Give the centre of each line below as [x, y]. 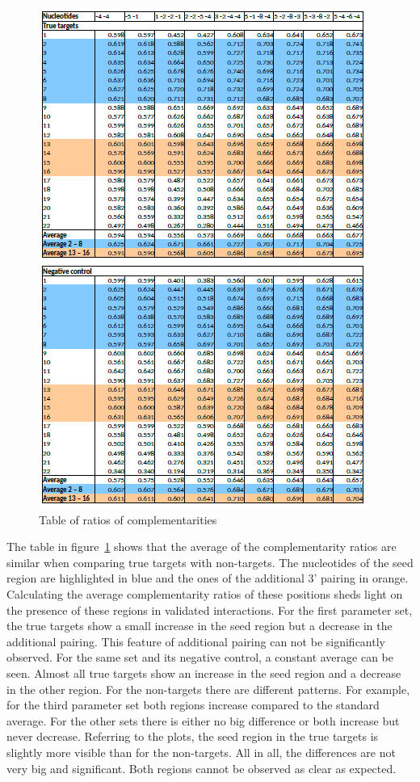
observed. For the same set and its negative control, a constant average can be [200, 657]
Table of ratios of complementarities [128, 519]
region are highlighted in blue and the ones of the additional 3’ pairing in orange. [208, 578]
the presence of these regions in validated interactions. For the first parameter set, [210, 610]
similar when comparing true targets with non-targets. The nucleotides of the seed [210, 562]
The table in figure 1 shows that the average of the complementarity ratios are [202, 547]
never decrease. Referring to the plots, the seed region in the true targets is [193, 736]
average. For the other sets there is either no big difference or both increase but [203, 720]
